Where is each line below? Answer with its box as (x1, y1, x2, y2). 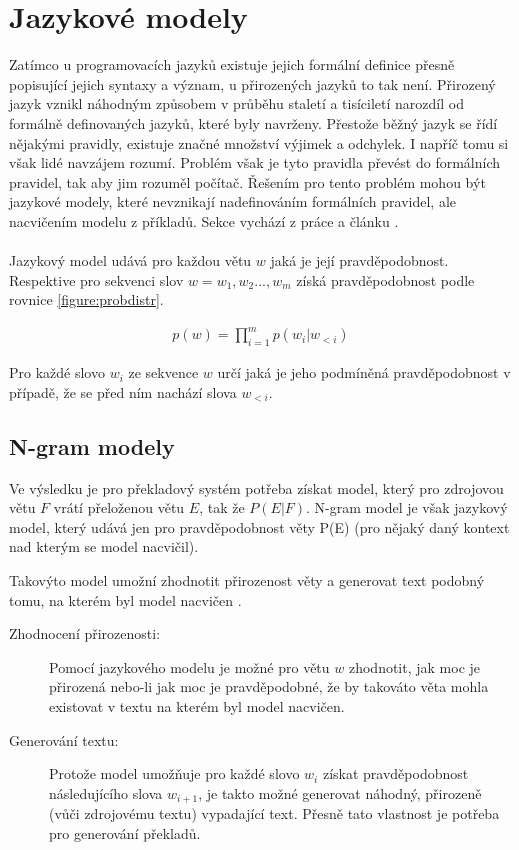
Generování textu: (9, 729, 119, 750)
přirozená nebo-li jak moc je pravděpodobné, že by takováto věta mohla (49, 676, 489, 697)
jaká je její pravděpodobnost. (270, 250, 449, 271)
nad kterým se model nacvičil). (9, 536, 199, 557)
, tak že (199, 497, 245, 518)
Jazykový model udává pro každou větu (9, 250, 252, 271)
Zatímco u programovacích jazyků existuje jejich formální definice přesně (9, 54, 455, 75)
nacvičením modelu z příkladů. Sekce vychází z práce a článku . (9, 210, 399, 231)
